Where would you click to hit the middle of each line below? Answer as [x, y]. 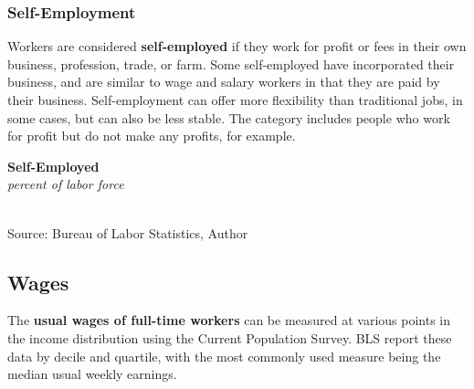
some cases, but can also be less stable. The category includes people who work [229, 117]
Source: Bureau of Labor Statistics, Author [128, 232]
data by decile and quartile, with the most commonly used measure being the [224, 356]
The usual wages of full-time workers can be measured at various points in [229, 320]
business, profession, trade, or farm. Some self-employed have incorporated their [231, 63]
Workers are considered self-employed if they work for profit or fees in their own [237, 46]
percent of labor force [66, 184]
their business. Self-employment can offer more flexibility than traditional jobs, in [235, 100]
